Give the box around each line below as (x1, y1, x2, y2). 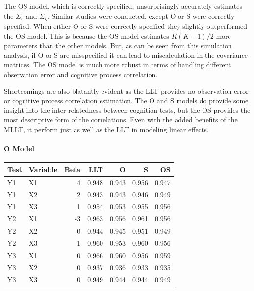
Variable (28, 164, 58, 174)
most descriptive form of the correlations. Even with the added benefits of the (4, 114, 238, 125)
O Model (4, 143, 35, 154)
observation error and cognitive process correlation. (4, 69, 158, 79)
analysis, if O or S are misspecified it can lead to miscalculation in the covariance (4, 50, 248, 60)
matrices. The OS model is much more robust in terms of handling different (4, 59, 231, 70)
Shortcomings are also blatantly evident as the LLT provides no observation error (4, 85, 249, 96)
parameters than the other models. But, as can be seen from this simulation (4, 40, 232, 51)
